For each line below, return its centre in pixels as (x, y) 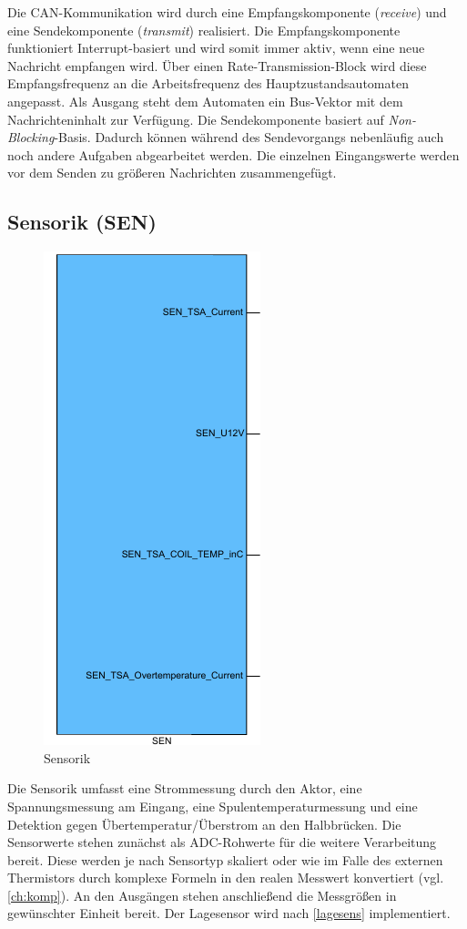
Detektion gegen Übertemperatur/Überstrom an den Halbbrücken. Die (204, 824)
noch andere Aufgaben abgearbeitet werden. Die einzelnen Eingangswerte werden (233, 154)
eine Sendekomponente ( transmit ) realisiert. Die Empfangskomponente (204, 30)
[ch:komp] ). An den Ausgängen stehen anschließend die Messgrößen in (202, 895)
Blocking (31, 137)
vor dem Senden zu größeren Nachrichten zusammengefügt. (172, 173)
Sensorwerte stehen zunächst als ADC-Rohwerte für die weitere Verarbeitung (222, 842)
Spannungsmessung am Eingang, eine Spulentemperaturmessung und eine (213, 806)
